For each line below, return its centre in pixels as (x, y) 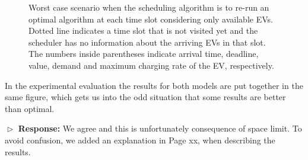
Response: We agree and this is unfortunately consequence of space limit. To (160, 128)
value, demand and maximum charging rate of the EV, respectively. (151, 65)
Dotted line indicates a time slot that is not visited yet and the (143, 31)
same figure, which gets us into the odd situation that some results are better (145, 97)
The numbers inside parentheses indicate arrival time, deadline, (144, 54)
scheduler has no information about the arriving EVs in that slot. (147, 42)
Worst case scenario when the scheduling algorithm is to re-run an (149, 7)
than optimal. (30, 108)
